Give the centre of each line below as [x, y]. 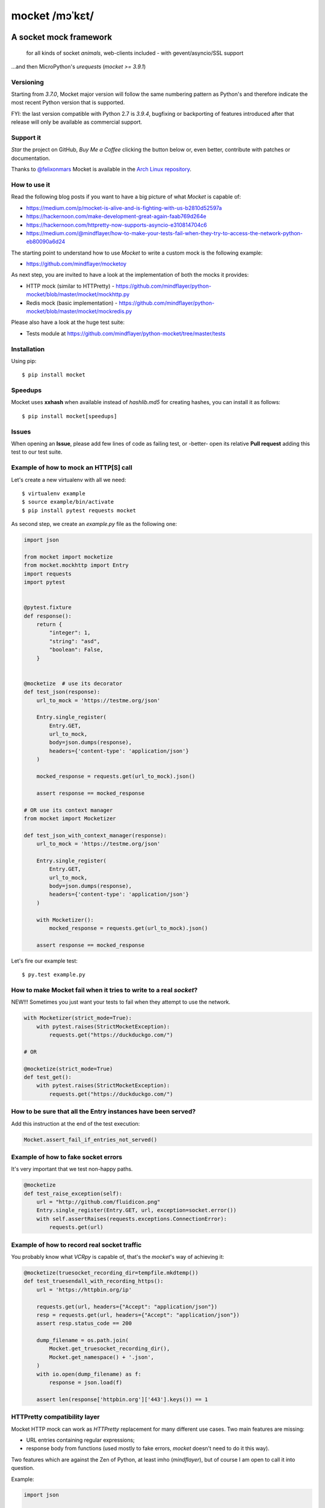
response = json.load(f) [86, 1383]
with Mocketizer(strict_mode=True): [78, 1018]
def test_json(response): [62, 692]
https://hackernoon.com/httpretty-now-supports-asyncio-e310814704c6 [117, 225]
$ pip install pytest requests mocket [79, 510]
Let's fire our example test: [45, 961]
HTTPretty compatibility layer [55, 1417]
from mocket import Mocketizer [70, 818]
